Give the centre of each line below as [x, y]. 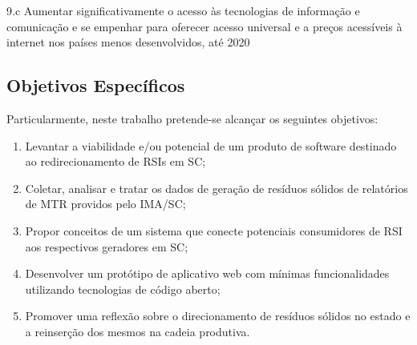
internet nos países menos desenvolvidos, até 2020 [128, 42]
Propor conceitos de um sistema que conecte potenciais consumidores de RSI [214, 230]
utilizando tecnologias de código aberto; [123, 289]
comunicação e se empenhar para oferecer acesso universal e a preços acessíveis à [204, 26]
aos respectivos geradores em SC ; [107, 246]
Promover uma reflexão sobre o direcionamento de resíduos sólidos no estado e [218, 316]
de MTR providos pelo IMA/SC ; [105, 204]
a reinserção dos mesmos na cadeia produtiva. [138, 331]
